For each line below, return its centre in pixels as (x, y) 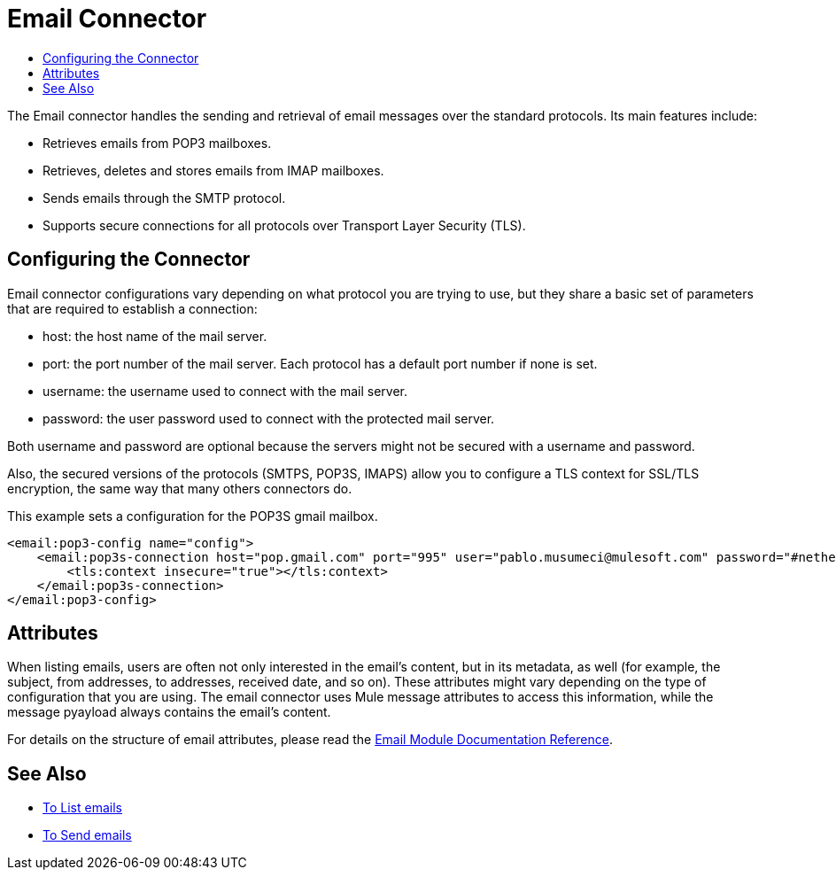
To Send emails (87, 835)
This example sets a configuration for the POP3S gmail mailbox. (193, 516)
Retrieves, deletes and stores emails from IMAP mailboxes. (213, 170)
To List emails (82, 808)
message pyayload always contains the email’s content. (169, 712)
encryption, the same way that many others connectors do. (180, 488)
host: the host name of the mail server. (155, 336)
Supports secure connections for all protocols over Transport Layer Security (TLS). (284, 225)
